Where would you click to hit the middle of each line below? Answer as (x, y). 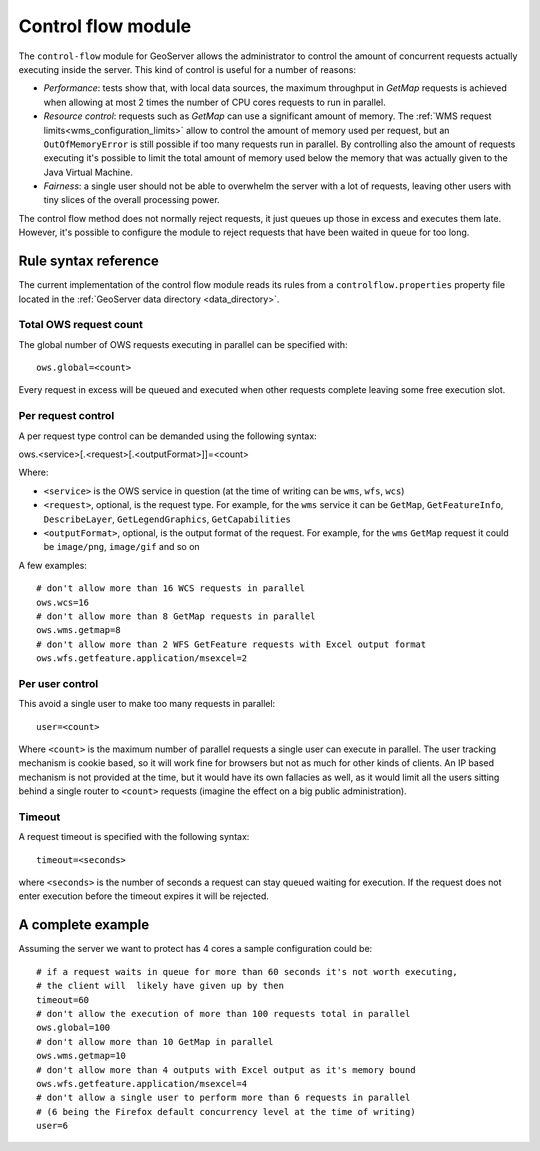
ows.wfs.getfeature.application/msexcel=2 (142, 658)
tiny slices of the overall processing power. (131, 200)
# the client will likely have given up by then (160, 986)
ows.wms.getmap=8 (78, 630)
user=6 (52, 1126)
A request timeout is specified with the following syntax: (134, 837)
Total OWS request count (81, 325)
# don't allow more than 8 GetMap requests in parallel (176, 616)
